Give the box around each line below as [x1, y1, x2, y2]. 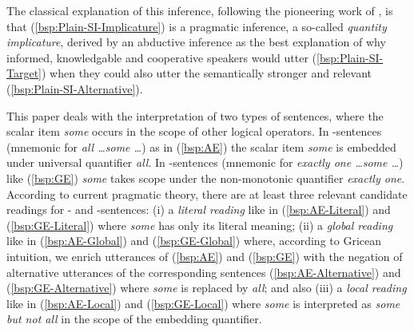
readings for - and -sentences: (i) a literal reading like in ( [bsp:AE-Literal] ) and [6, 201, 391, 218]
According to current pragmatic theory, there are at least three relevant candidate [6, 185, 408, 202]
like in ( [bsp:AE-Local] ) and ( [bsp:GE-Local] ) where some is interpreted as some [6, 294, 400, 311]
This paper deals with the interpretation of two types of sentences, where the [6, 107, 384, 124]
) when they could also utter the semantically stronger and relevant [42, 65, 372, 81]
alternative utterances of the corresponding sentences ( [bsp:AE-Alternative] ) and [6, 263, 401, 280]
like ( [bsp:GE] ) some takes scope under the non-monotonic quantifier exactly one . [6, 169, 405, 186]
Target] [6, 65, 42, 81]
